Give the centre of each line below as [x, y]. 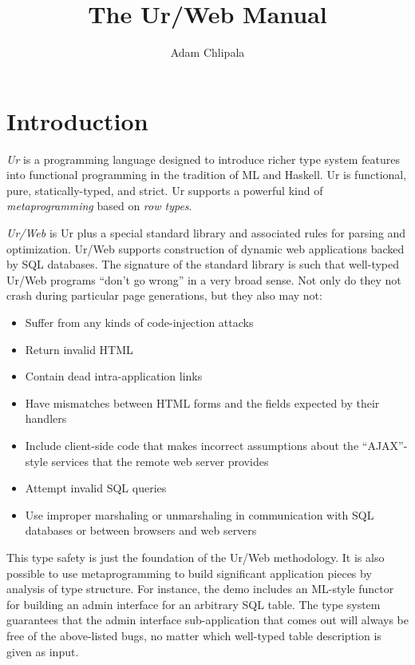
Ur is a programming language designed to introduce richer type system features [203, 159]
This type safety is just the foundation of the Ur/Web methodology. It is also [196, 557]
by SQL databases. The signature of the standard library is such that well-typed [203, 264]
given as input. [43, 651]
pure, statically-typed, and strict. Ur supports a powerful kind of [165, 190]
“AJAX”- [385, 445]
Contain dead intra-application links [114, 376]
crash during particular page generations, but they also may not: [164, 295]
